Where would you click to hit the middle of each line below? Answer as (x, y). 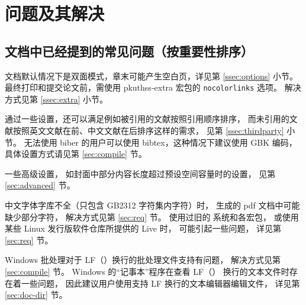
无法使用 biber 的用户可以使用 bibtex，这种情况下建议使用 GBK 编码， (160, 142)
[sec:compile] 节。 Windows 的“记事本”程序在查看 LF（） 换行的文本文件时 (147, 271)
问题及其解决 (55, 13)
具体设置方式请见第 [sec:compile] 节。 (76, 154)
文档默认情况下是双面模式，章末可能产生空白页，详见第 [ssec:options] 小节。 (151, 76)
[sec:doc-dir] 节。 (36, 295)
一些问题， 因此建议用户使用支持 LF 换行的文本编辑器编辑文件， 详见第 (160, 283)
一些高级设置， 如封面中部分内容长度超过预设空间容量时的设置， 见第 (140, 173)
